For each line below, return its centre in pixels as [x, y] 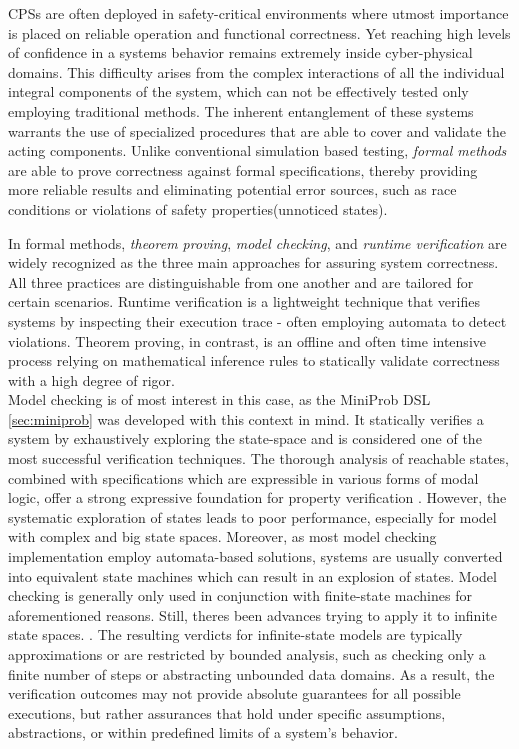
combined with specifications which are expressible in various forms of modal [243, 477]
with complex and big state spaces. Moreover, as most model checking [222, 536]
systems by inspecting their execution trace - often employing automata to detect [257, 320]
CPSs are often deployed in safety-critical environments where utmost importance [258, 13]
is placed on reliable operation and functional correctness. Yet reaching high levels [259, 32]
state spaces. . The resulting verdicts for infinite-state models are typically [235, 634]
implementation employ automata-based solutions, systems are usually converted [255, 556]
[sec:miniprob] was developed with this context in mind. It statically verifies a [246, 418]
